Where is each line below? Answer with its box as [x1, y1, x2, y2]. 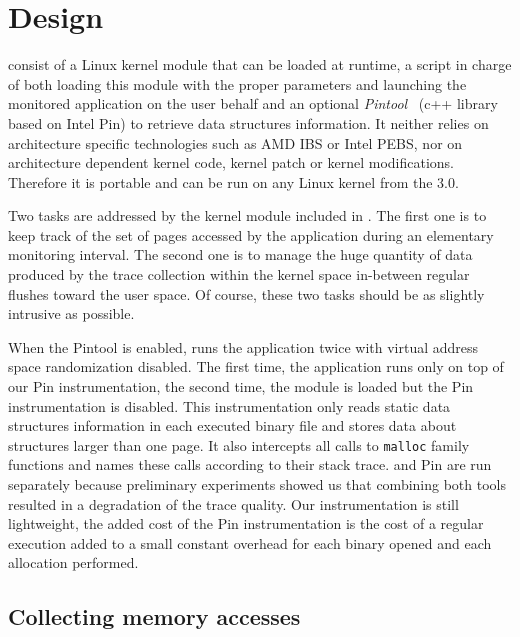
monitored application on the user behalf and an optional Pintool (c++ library [8, 93, 498, 114]
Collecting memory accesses [8, 601, 301, 632]
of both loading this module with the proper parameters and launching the [8, 73, 467, 94]
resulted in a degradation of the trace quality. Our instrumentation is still [8, 493, 459, 514]
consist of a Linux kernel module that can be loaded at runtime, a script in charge [8, 54, 512, 75]
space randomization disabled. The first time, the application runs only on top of [8, 356, 504, 377]
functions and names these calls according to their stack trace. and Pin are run [8, 454, 492, 475]
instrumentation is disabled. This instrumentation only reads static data [8, 395, 451, 416]
